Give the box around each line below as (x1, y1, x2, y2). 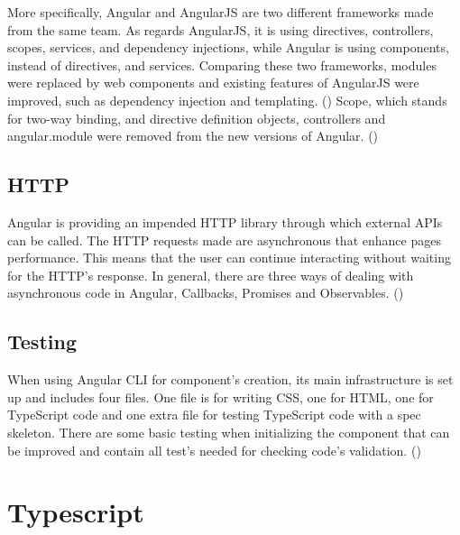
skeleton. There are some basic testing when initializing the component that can (7, 422, 450, 441)
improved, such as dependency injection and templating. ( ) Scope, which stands (7, 90, 447, 109)
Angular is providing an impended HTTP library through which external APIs (7, 212, 443, 231)
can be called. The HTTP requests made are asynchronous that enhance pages (7, 230, 441, 249)
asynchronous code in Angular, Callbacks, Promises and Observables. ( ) (7, 283, 404, 302)
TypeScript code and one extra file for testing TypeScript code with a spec (7, 405, 421, 424)
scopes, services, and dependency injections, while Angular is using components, (7, 38, 449, 57)
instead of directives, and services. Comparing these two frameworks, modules (7, 55, 437, 74)
